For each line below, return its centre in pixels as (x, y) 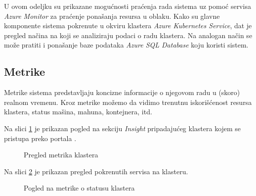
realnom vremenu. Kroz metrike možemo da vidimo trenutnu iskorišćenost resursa (128, 102)
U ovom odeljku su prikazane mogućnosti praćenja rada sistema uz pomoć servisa (128, 6)
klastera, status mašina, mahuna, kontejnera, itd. (78, 112)
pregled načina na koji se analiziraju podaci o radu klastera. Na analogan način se (128, 35)
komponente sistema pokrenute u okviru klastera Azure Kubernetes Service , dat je (128, 25)
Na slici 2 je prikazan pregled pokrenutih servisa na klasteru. (96, 171)
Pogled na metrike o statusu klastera (79, 188)
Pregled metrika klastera (61, 155)
